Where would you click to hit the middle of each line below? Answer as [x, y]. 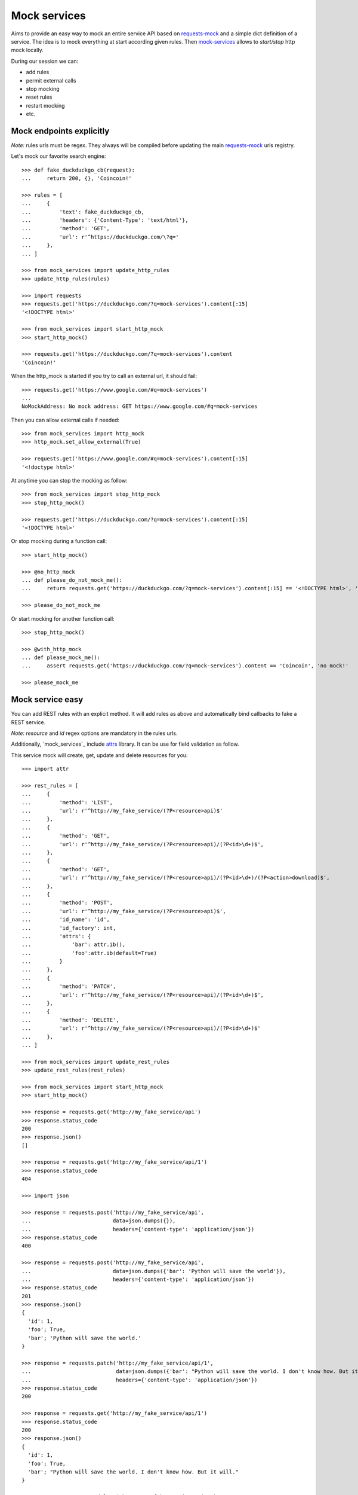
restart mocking [45, 105]
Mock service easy [47, 700]
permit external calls [51, 80]
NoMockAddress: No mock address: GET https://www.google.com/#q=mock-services [140, 406]
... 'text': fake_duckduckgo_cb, [83, 212]
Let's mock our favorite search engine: [58, 156]
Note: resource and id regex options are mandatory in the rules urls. [94, 733]
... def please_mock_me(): [61, 658]
